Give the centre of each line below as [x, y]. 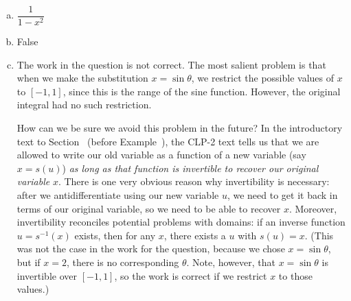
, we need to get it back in [282, 195]
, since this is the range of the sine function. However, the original [202, 91]
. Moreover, [313, 208]
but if [29, 262]
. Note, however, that [231, 262]
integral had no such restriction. [84, 105]
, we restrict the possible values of [262, 78]
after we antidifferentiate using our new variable [118, 195]
